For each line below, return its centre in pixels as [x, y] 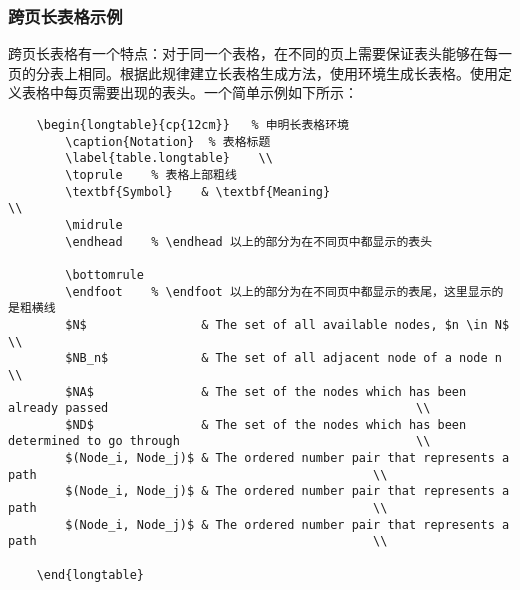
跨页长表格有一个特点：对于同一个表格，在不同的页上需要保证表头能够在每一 [260, 53]
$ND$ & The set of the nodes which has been [266, 424]
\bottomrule [105, 274]
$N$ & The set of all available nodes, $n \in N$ [287, 324]
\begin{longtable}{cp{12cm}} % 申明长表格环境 [192, 125]
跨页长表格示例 [65, 15]
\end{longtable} [90, 574]
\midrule [94, 224]
